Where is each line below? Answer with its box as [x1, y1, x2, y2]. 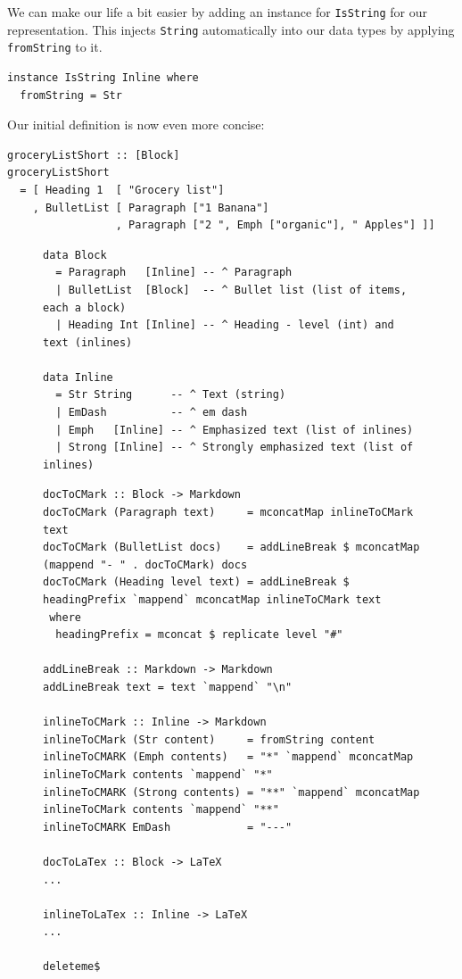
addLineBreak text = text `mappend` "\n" [43, 680, 293, 693]
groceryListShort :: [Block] [7, 148, 180, 162]
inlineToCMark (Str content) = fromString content [43, 733, 375, 746]
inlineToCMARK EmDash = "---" [43, 820, 293, 834]
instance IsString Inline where [7, 71, 199, 84]
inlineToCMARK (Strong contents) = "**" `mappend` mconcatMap [43, 785, 420, 799]
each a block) [43, 301, 127, 314]
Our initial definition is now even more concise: [7, 115, 265, 134]
